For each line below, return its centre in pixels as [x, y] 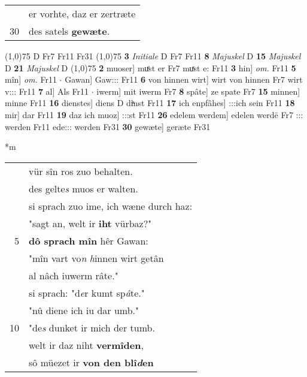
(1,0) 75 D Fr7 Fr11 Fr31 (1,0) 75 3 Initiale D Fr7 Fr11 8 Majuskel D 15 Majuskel [153, 56]
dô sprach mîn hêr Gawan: [89, 240]
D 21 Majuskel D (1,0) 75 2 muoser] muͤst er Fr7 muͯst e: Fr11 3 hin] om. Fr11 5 [151, 67]
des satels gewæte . [69, 31]
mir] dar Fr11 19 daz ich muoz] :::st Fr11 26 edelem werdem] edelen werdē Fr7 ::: [154, 114]
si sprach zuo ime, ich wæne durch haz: [111, 206]
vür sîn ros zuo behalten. [81, 171]
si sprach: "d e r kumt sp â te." [87, 292]
